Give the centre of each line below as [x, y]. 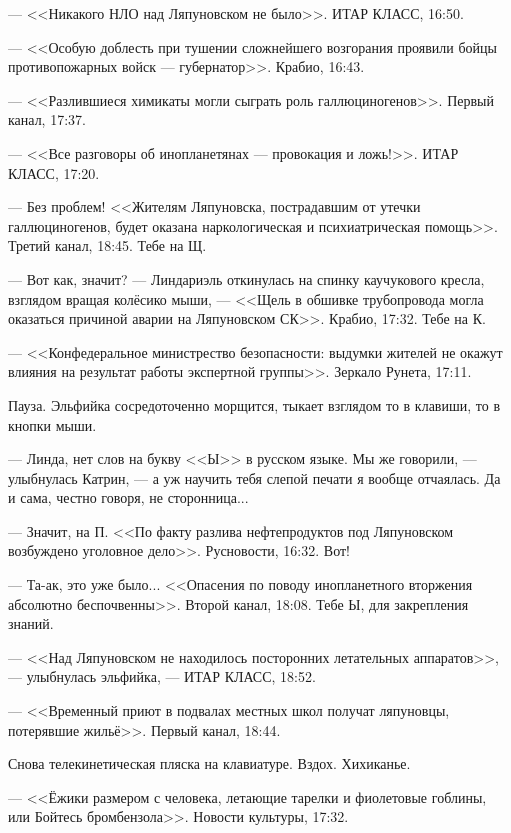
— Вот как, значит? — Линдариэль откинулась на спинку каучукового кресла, [246, 278]
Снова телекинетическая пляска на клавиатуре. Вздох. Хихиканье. [209, 763]
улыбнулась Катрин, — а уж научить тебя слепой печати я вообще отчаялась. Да [254, 477]
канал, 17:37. [47, 119]
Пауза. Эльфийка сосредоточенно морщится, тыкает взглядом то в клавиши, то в [254, 404]
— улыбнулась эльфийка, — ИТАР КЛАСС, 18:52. [162, 676]
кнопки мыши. [52, 424]
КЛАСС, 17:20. [54, 172]
